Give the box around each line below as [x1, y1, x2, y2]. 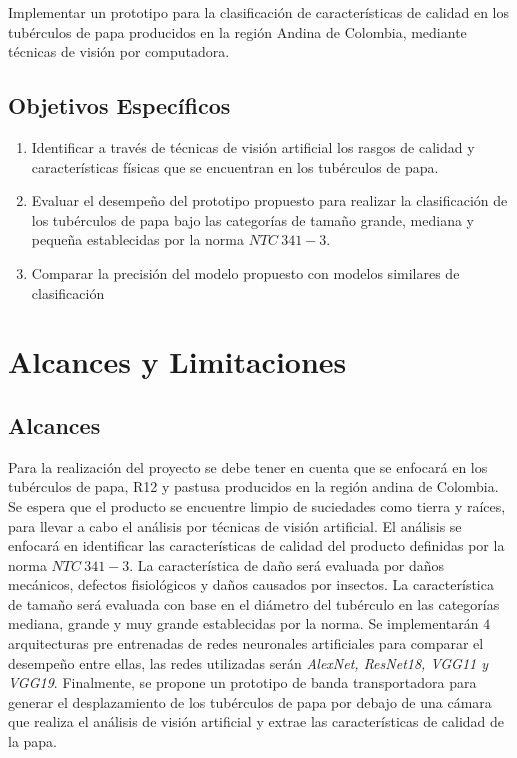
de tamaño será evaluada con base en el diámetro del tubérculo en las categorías [8, 593, 500, 614]
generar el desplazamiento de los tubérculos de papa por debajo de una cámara [8, 691, 492, 712]
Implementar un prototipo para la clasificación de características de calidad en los [8, 2, 509, 22]
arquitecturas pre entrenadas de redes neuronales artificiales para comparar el [8, 633, 484, 654]
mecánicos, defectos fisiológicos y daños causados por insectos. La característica [8, 574, 494, 595]
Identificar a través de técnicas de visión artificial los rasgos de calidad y [31, 136, 475, 157]
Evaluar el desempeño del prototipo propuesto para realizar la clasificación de [31, 190, 508, 211]
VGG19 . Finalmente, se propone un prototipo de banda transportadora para [8, 672, 477, 693]
